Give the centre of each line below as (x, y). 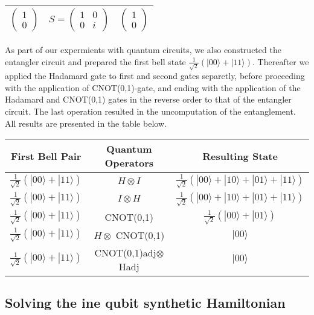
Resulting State (240, 156)
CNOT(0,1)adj (125, 252)
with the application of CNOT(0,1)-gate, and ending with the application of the (153, 87)
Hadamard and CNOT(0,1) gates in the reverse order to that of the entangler (148, 99)
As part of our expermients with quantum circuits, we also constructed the (143, 49)
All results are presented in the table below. (86, 123)
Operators (129, 163)
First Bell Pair (46, 156)
